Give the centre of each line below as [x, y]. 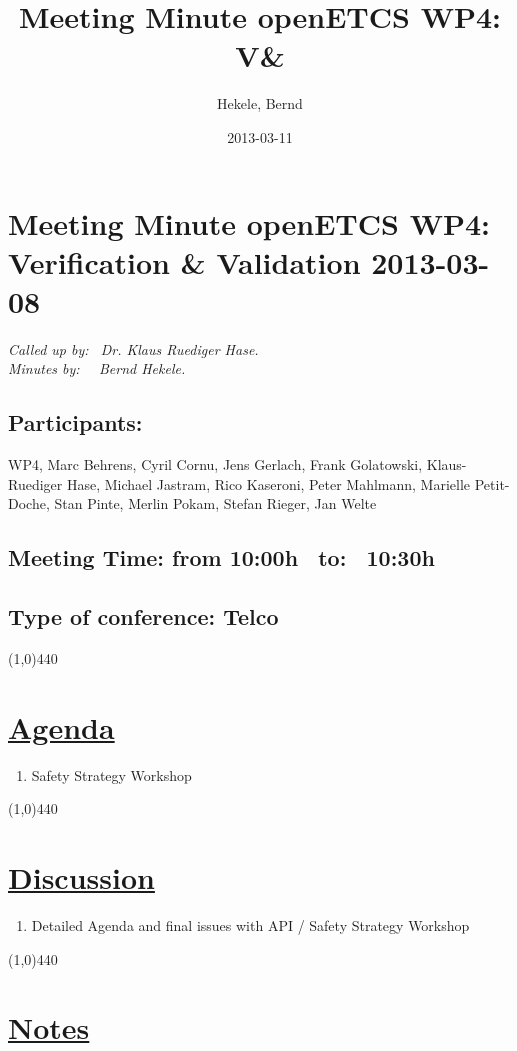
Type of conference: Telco [143, 616]
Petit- [492, 483]
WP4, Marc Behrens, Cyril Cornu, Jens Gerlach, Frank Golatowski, [215, 464]
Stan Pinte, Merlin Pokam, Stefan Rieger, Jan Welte [215, 503]
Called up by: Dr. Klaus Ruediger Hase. [133, 348]
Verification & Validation [184, 261]
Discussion [81, 877]
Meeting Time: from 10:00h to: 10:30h [221, 557]
